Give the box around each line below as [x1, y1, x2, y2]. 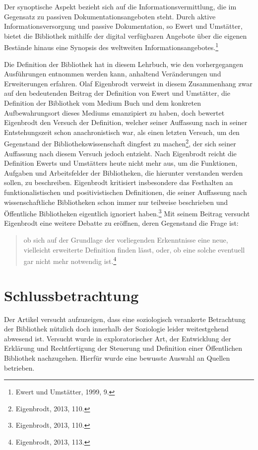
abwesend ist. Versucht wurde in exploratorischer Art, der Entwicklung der [4, 333, 231, 343]
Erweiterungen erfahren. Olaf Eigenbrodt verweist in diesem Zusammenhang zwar [4, 78, 253, 88]
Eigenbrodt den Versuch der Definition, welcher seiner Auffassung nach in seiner [4, 117, 248, 128]
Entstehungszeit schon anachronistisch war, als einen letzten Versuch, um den [4, 127, 240, 137]
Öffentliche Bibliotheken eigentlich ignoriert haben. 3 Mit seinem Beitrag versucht [4, 207, 250, 218]
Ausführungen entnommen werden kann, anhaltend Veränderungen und [4, 68, 221, 79]
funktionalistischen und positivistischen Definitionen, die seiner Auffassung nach [4, 187, 247, 197]
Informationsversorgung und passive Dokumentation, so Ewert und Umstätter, [4, 21, 243, 31]
